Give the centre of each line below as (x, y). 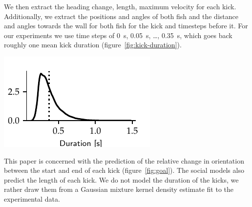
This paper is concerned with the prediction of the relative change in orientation (124, 160)
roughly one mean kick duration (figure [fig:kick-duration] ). (93, 45)
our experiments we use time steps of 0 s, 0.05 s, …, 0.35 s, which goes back (118, 35)
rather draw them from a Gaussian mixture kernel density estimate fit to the (119, 189)
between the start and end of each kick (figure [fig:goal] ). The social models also (124, 170)
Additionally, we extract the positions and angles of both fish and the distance (121, 16)
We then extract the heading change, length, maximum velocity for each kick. (120, 6)
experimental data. (32, 198)
